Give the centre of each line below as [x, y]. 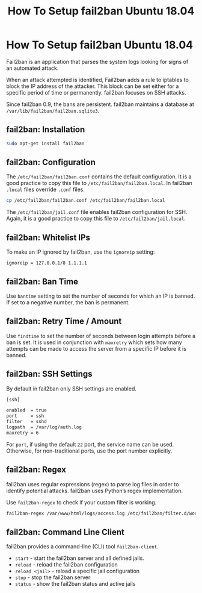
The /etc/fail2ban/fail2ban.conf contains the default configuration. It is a [99, 177]
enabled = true [26, 410]
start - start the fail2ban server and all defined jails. [79, 558]
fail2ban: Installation [46, 130]
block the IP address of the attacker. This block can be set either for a [93, 86]
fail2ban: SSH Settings [49, 374]
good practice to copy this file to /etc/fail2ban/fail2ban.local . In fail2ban [99, 183]
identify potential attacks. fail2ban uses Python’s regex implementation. [95, 491]
